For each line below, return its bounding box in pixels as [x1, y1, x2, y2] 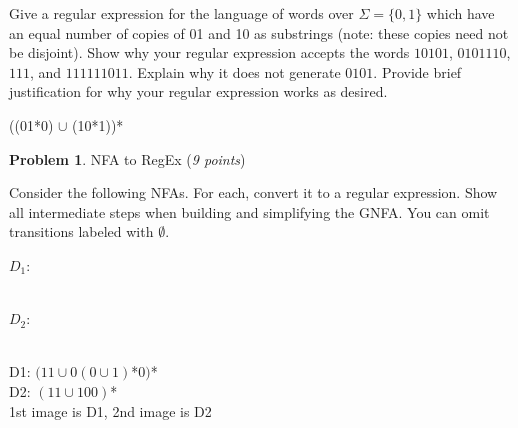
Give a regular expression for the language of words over [9, 3, 354, 23]
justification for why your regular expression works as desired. [9, 81, 388, 102]
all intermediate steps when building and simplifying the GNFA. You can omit [9, 201, 490, 222]
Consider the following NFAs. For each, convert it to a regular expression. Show [9, 182, 498, 203]
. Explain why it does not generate [128, 61, 341, 82]
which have [426, 3, 495, 23]
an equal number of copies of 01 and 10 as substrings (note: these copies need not [9, 22, 509, 43]
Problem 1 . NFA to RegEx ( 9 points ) [9, 148, 246, 169]
